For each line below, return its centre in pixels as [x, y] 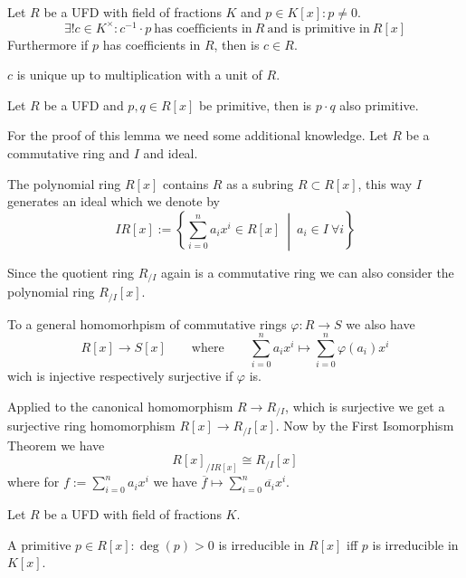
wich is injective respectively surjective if [120, 376]
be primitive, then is [255, 104]
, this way [385, 183]
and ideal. [171, 153]
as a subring [260, 183]
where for [33, 482]
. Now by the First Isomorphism [365, 426]
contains [185, 183]
